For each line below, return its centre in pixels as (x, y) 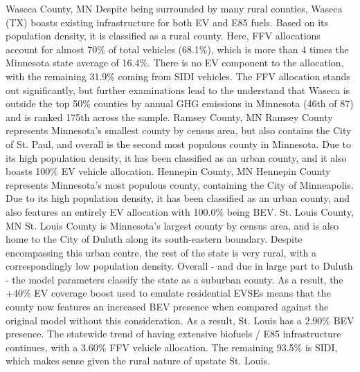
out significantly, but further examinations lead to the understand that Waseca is (178, 90)
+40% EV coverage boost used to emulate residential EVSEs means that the (168, 293)
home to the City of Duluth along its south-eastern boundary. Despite (154, 239)
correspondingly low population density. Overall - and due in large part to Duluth (179, 266)
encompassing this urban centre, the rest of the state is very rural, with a (161, 252)
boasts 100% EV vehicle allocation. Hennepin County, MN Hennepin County (168, 171)
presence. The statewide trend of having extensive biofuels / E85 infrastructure (173, 334)
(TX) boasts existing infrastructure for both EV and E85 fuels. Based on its (167, 22)
